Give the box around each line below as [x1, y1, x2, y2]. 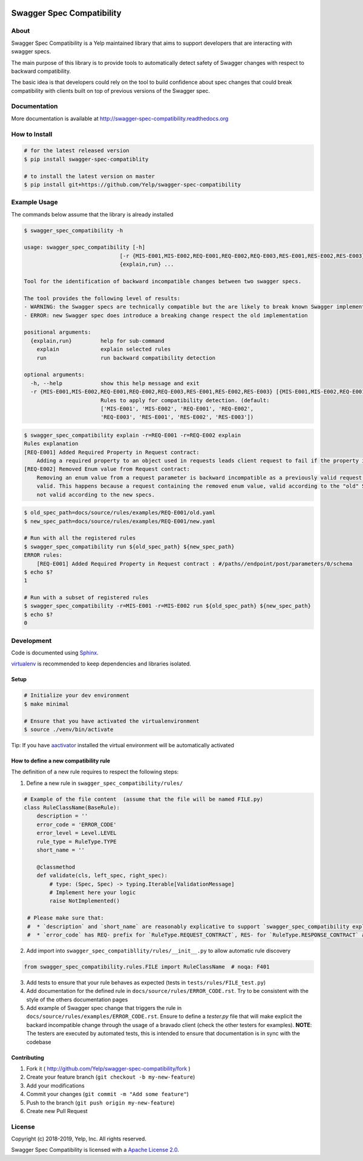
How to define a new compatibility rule [11, 757, 111, 764]
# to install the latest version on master [24, 173, 155, 180]
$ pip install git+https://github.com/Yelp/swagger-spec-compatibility [24, 181, 241, 188]
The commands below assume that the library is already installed [11, 210, 174, 218]
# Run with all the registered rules [24, 534, 136, 542]
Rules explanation [24, 440, 79, 447]
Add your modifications [26, 1082, 85, 1089]
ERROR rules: [24, 552, 63, 559]
